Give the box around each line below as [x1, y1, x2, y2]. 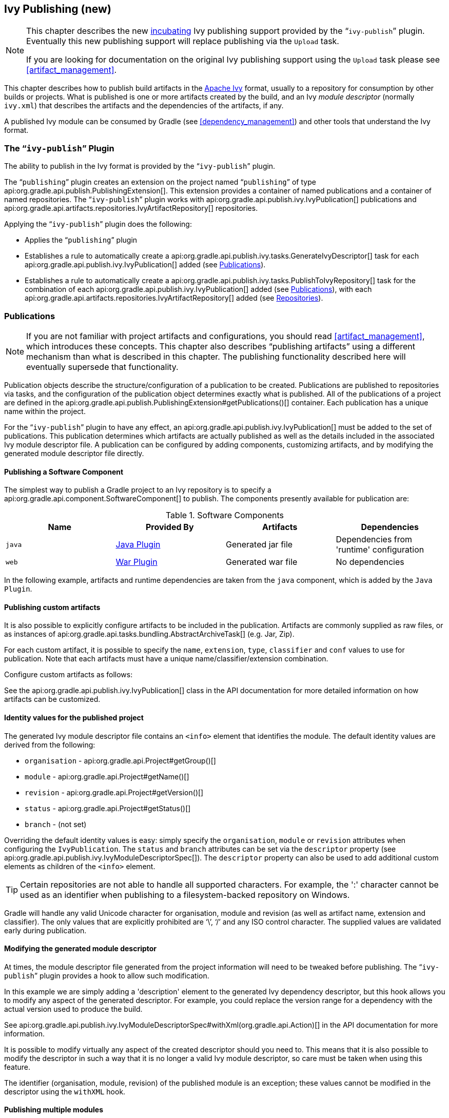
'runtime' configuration [336, 544, 424, 555]
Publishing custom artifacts [4, 602, 101, 612]
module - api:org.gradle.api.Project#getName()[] [25, 772, 189, 781]
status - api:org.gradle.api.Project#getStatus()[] [25, 803, 191, 813]
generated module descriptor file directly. [4, 448, 144, 458]
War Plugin [115, 557, 158, 567]
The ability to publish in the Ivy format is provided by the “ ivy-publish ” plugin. [4, 162, 276, 171]
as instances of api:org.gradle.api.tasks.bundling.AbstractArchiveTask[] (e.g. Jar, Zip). [4, 630, 295, 639]
